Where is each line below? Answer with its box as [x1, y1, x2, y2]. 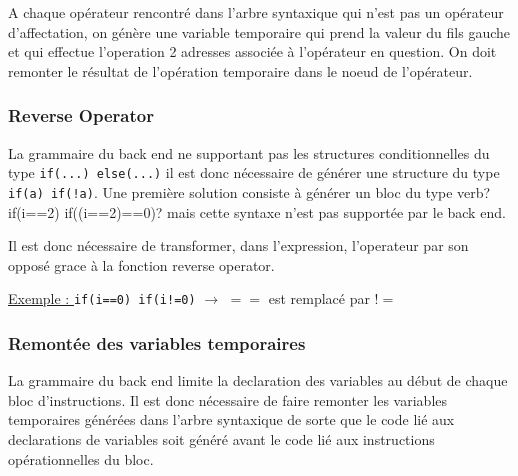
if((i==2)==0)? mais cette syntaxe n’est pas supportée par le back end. [64, 201, 506, 222]
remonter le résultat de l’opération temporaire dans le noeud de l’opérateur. [8, 60, 473, 81]
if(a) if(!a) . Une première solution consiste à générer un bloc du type [8, 181, 453, 202]
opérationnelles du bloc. [8, 448, 154, 469]
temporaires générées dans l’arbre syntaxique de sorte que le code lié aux [8, 409, 455, 430]
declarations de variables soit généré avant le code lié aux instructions [8, 428, 435, 449]
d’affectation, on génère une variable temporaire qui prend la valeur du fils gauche [8, 21, 510, 42]
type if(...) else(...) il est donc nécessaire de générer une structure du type [8, 162, 500, 183]
